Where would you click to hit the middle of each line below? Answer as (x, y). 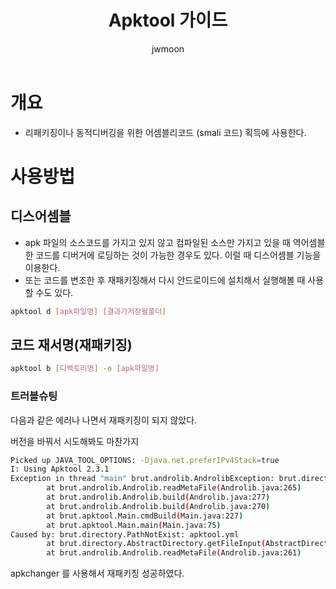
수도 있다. (54, 292)
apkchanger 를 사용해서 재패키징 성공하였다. (97, 573)
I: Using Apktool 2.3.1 (60, 469)
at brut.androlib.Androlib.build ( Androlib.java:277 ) (158, 497)
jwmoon (168, 48)
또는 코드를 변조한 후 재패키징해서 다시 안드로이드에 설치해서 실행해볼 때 (165, 280)
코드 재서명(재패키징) (71, 344)
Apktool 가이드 (168, 20)
